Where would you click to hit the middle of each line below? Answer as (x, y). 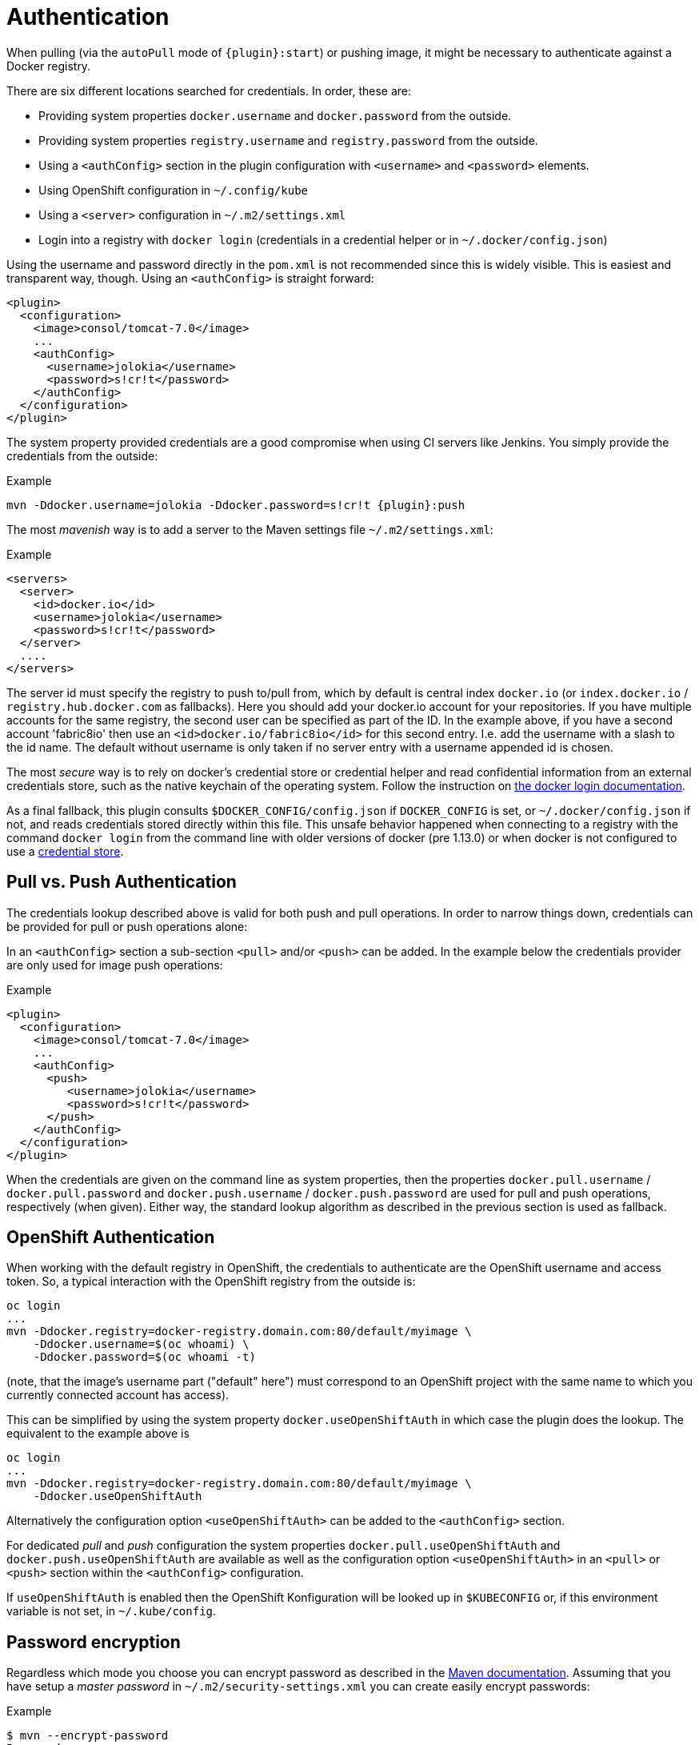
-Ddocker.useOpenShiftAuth (118, 1496)
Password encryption (94, 1642)
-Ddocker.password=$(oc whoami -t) (144, 1357)
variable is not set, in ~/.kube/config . (112, 1611)
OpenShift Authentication (111, 1238)
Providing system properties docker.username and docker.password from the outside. (275, 115)
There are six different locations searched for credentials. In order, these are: (209, 90)
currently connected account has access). (118, 1395)
